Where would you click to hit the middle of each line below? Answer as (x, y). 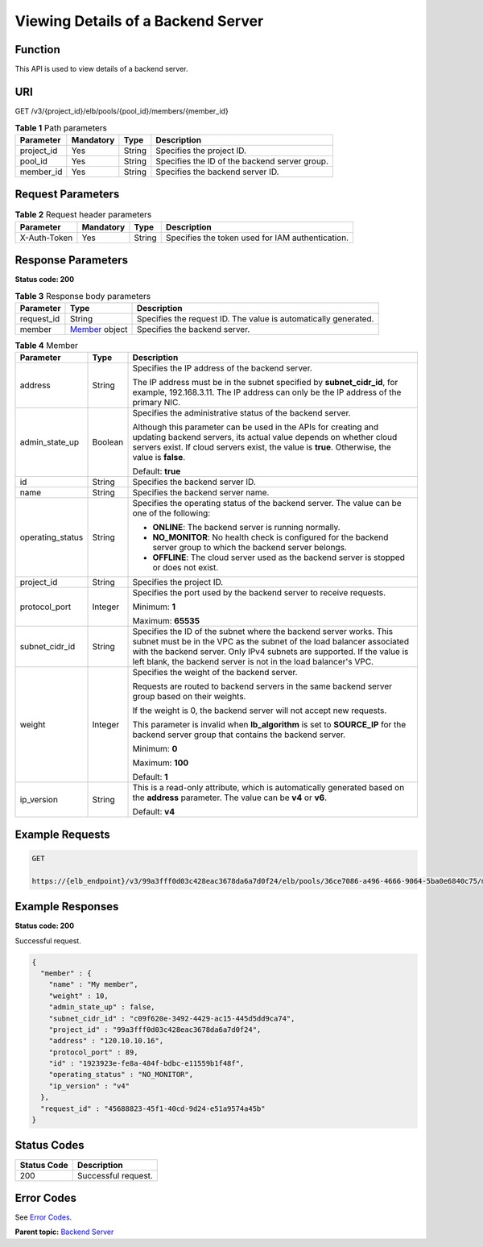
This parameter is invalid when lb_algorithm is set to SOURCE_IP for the (269, 725)
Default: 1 (150, 777)
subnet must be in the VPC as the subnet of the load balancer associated (271, 642)
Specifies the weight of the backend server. (215, 673)
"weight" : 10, (78, 996)
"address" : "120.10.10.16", (106, 1041)
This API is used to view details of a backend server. (101, 69)
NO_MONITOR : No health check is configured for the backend (270, 537)
